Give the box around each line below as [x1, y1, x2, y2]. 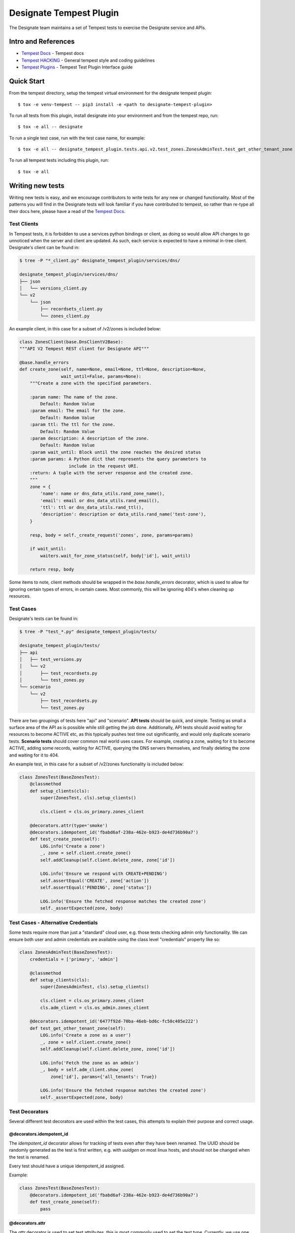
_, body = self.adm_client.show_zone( [40, 1067, 134, 1073]
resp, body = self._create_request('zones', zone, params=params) [29, 532, 194, 538]
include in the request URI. [68, 463, 139, 469]
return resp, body [29, 567, 74, 572]
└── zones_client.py [40, 313, 90, 319]
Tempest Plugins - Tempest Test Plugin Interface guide [21, 64, 133, 70]
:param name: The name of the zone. [29, 394, 118, 399]
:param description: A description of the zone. [29, 435, 149, 441]
